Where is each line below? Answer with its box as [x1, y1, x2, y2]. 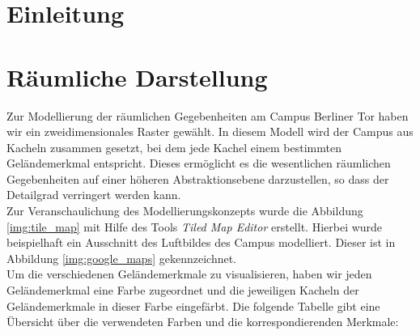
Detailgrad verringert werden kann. [6, 186, 181, 203]
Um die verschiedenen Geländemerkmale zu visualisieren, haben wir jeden [6, 265, 372, 282]
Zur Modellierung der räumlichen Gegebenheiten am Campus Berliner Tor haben [6, 107, 409, 124]
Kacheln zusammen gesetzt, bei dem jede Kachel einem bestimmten [6, 138, 342, 155]
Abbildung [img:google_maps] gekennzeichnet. [6, 249, 237, 266]
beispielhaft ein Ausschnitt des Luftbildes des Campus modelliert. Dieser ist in [6, 234, 396, 251]
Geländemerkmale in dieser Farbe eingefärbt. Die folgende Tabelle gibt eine [6, 297, 380, 314]
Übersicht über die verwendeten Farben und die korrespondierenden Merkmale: [6, 313, 399, 330]
